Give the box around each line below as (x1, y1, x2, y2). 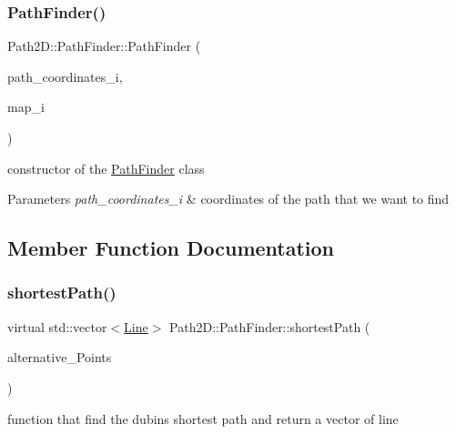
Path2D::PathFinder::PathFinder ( (7, 36, 201, 56)
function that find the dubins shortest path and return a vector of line (7, 409, 399, 428)
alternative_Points (7, 348, 112, 367)
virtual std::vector (7, 317, 107, 336)
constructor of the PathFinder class (7, 158, 205, 177)
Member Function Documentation (7, 234, 335, 262)
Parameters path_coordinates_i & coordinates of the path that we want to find (7, 189, 450, 208)
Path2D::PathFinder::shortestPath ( (169, 317, 370, 336)
